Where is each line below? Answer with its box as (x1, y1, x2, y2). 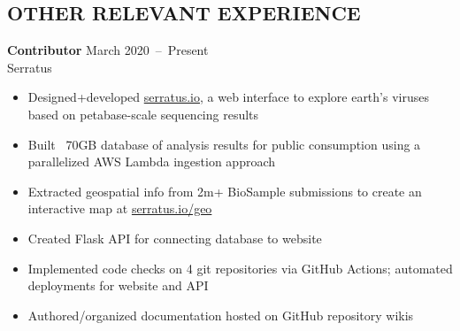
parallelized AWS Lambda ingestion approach (27, 152, 276, 171)
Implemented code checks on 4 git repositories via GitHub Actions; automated (27, 258, 453, 277)
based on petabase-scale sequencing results (27, 104, 259, 123)
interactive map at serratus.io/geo (27, 199, 212, 218)
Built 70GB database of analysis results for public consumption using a (27, 135, 421, 153)
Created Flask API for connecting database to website (27, 228, 322, 247)
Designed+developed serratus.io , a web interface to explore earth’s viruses (27, 88, 429, 106)
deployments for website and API (27, 276, 209, 295)
